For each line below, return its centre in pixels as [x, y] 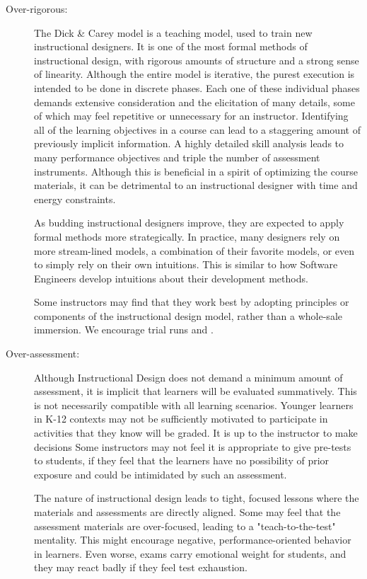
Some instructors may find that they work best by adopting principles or [192, 302]
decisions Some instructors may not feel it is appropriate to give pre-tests [193, 446]
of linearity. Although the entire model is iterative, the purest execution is [194, 74]
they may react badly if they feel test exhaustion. [141, 567]
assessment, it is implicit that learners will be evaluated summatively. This [196, 391]
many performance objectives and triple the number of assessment [177, 157]
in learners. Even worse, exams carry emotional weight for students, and [190, 553]
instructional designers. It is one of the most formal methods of [171, 46]
